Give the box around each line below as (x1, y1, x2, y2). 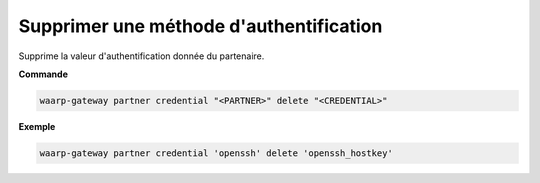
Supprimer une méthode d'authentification (18, 15, 383, 37)
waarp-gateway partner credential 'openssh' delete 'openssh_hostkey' (39, 147, 394, 159)
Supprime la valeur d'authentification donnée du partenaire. (18, 50, 265, 62)
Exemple (18, 120, 56, 132)
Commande (18, 68, 69, 80)
